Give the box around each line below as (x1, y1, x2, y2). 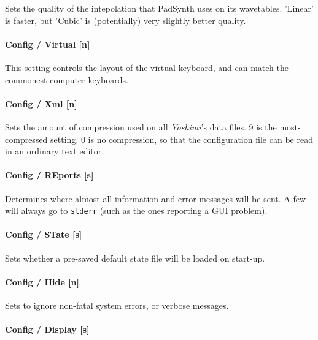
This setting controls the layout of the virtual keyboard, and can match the (5, 61, 289, 74)
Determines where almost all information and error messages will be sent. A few (5, 192, 306, 205)
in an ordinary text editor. (5, 145, 104, 157)
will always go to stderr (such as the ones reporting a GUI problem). (5, 204, 268, 217)
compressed (5, 132, 48, 145)
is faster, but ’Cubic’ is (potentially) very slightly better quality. (5, 13, 246, 26)
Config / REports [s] (5, 168, 94, 181)
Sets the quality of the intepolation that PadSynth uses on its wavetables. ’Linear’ (5, 2, 314, 14)
